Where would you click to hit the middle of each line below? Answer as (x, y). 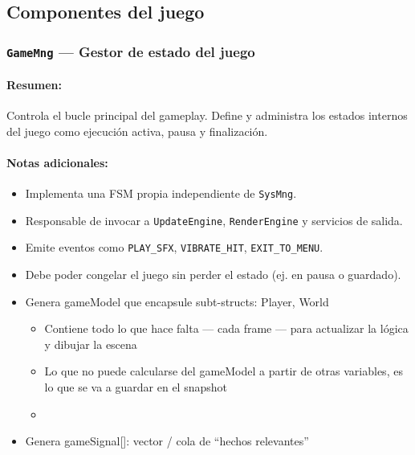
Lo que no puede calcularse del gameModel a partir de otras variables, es (224, 371)
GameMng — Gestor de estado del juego (131, 51)
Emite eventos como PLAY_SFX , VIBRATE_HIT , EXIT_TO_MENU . (174, 247)
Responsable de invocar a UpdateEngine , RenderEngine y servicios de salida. (214, 220)
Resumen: (34, 84)
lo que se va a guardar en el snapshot (136, 386)
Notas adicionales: (57, 162)
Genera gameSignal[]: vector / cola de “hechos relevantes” (167, 441)
